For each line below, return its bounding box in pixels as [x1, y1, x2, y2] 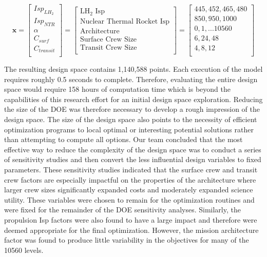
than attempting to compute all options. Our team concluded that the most [4, 134, 243, 145]
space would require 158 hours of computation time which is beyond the [4, 84, 231, 94]
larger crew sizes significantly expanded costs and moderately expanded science [4, 184, 253, 195]
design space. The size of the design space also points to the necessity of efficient [4, 114, 257, 125]
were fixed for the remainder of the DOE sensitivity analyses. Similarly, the [4, 204, 241, 215]
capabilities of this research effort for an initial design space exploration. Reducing [4, 93, 263, 104]
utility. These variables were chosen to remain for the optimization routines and [4, 194, 255, 205]
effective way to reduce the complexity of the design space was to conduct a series [4, 144, 261, 154]
